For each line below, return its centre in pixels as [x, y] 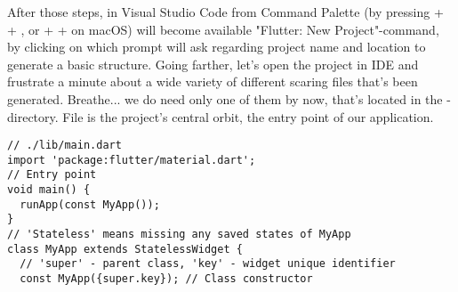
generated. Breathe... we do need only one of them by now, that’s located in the [225, 98]
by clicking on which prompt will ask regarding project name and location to [217, 47]
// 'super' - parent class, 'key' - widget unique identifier [208, 264]
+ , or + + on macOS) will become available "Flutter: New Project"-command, [223, 29]
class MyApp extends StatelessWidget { [125, 249]
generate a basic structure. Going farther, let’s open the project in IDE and [213, 64]
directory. [33, 116]
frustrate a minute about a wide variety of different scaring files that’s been [213, 81]
